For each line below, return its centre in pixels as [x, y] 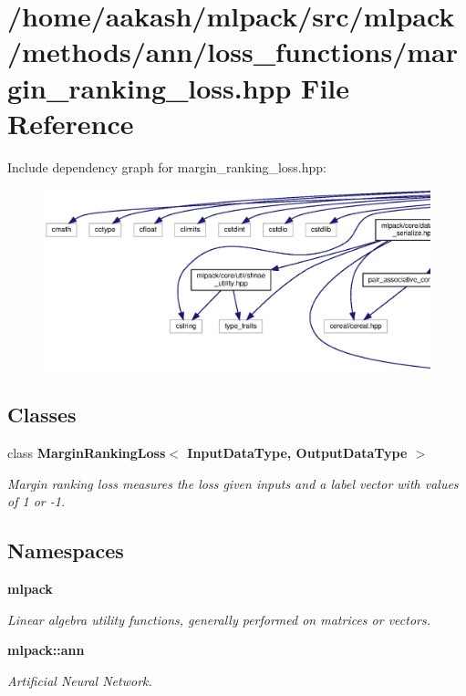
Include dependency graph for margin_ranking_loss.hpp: [167, 166]
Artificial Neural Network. [80, 680]
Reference [71, 123]
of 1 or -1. [36, 501]
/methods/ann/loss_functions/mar [233, 52]
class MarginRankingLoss [87, 453]
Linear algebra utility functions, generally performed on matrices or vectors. [219, 619]
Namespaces [66, 551]
